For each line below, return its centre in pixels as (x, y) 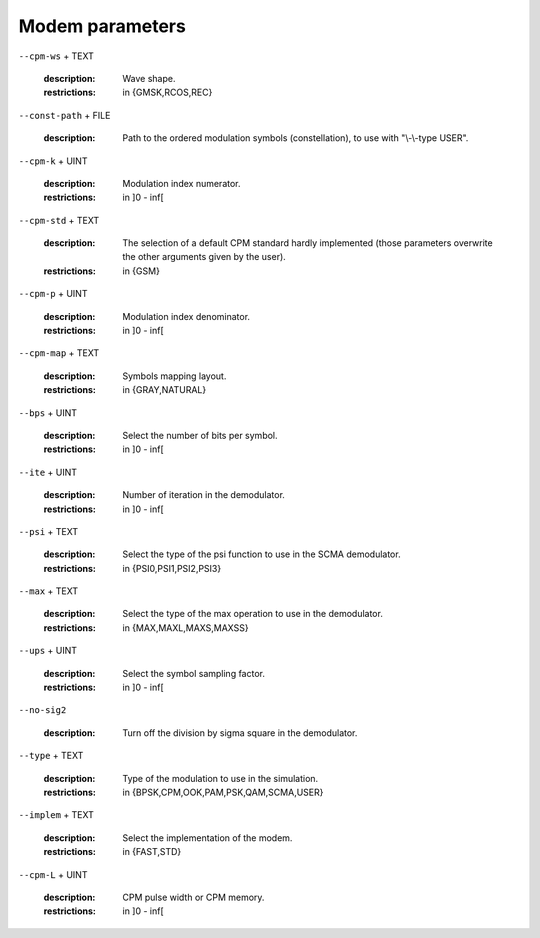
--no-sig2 (42, 710)
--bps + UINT (48, 412)
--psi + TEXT (48, 531)
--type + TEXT (51, 756)
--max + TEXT (48, 591)
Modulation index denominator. (186, 316)
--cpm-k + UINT (53, 161)
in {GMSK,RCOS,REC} (167, 92)
